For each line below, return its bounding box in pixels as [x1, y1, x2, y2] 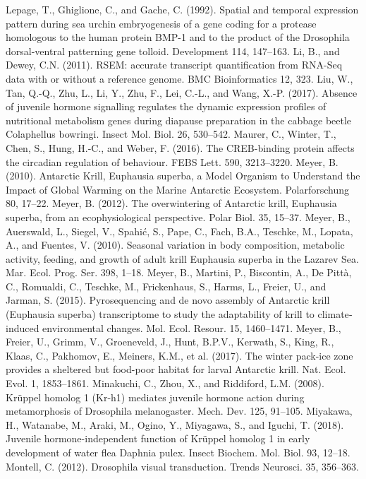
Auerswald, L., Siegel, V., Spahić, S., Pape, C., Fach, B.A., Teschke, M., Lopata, [6, 223, 353, 238]
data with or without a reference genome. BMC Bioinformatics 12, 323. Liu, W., [6, 71, 353, 85]
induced [6, 320, 39, 335]
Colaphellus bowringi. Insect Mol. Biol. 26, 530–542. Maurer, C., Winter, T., [6, 126, 336, 141]
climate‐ [317, 307, 353, 321]
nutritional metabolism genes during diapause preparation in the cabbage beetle [6, 112, 352, 127]
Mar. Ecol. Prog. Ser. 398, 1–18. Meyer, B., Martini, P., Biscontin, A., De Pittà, [6, 265, 352, 280]
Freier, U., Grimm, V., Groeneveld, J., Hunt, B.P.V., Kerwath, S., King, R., [6, 334, 334, 349]
